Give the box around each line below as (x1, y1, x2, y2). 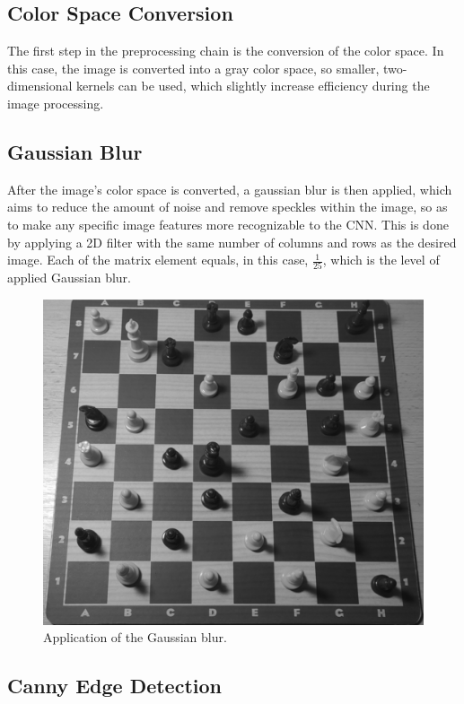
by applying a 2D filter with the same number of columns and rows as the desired (7, 232, 457, 251)
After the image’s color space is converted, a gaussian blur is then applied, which (7, 179, 452, 198)
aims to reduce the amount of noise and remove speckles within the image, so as (7, 197, 448, 216)
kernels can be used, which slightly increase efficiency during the (76, 76, 430, 95)
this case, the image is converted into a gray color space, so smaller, (7, 58, 380, 77)
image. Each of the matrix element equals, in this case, (7, 250, 309, 269)
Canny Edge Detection (7, 672, 222, 700)
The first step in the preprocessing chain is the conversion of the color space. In (7, 41, 444, 60)
